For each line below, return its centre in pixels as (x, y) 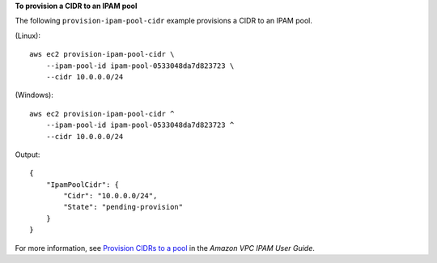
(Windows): (34, 95)
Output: (28, 155)
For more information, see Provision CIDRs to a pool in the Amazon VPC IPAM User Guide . (165, 248)
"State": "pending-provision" (123, 207)
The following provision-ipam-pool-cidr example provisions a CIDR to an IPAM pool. (164, 21)
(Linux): (28, 36)
